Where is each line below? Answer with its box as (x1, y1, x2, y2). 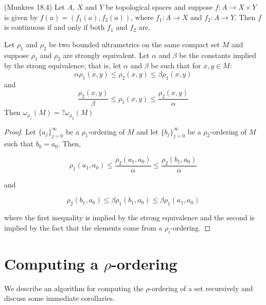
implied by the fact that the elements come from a (4, 222, 162, 233)
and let (136, 126, 159, 137)
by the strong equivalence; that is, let (4, 60, 121, 71)
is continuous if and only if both (4, 22, 105, 32)
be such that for (151, 60, 201, 71)
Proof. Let (4, 126, 36, 137)
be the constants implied (179, 49, 256, 60)
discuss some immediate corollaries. (4, 293, 115, 303)
